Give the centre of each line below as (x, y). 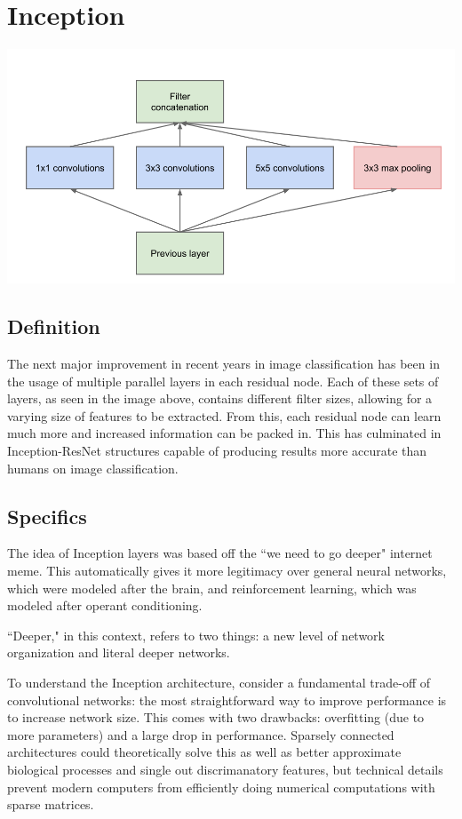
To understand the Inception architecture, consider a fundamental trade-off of (219, 682)
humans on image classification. (93, 468)
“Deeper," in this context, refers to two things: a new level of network (196, 635)
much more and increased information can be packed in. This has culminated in (224, 433)
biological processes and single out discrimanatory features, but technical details (225, 769)
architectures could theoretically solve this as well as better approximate (204, 752)
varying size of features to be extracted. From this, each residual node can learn (224, 415)
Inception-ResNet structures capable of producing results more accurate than (217, 451)
